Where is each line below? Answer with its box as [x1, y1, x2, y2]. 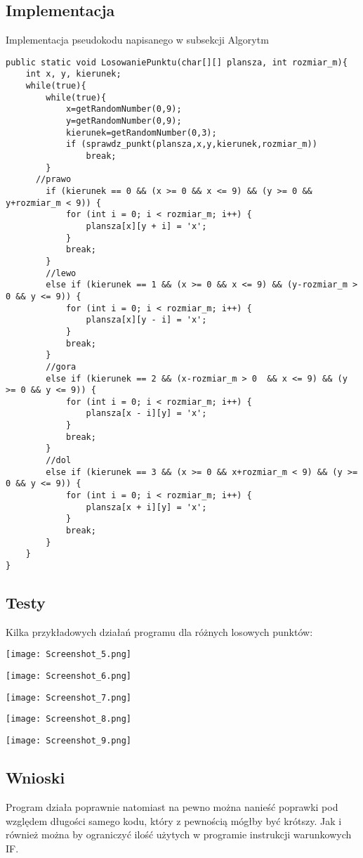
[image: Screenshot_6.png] [6, 671, 131, 682]
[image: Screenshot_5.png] [6, 649, 131, 660]
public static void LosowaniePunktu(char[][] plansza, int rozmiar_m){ [6, 57, 348, 67]
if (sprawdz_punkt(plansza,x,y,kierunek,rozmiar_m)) [65, 139, 317, 150]
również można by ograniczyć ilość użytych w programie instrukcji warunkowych [6, 827, 352, 842]
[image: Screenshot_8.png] [6, 714, 131, 724]
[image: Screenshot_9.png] [6, 736, 131, 746]
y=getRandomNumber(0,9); [65, 116, 182, 126]
